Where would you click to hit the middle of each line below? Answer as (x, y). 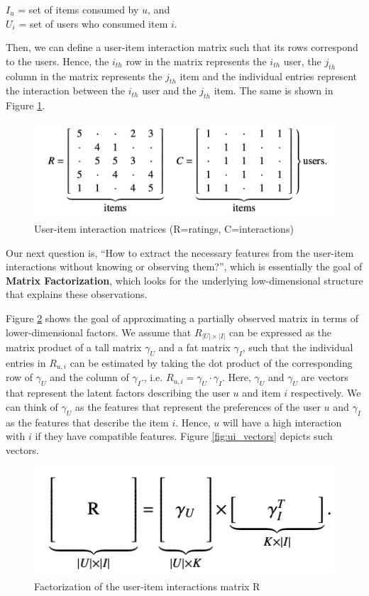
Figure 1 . (26, 105)
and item (261, 393)
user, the (302, 61)
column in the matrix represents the (84, 76)
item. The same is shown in (274, 90)
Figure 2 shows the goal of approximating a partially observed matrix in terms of (182, 318)
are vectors (325, 377)
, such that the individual (298, 347)
